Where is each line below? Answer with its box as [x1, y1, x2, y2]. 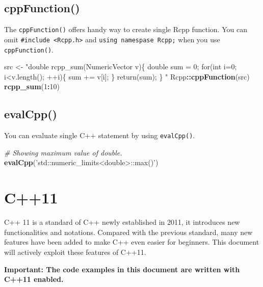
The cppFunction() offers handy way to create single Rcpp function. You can [4, 24, 247, 35]
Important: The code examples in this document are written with [4, 264, 240, 274]
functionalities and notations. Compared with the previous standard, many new [4, 226, 253, 237]
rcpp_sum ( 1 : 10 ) [4, 81, 60, 92]
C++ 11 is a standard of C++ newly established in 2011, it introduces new [4, 217, 240, 227]
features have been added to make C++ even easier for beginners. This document [4, 237, 259, 247]
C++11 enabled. [4, 274, 64, 284]
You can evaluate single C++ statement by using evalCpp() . [4, 130, 195, 141]
